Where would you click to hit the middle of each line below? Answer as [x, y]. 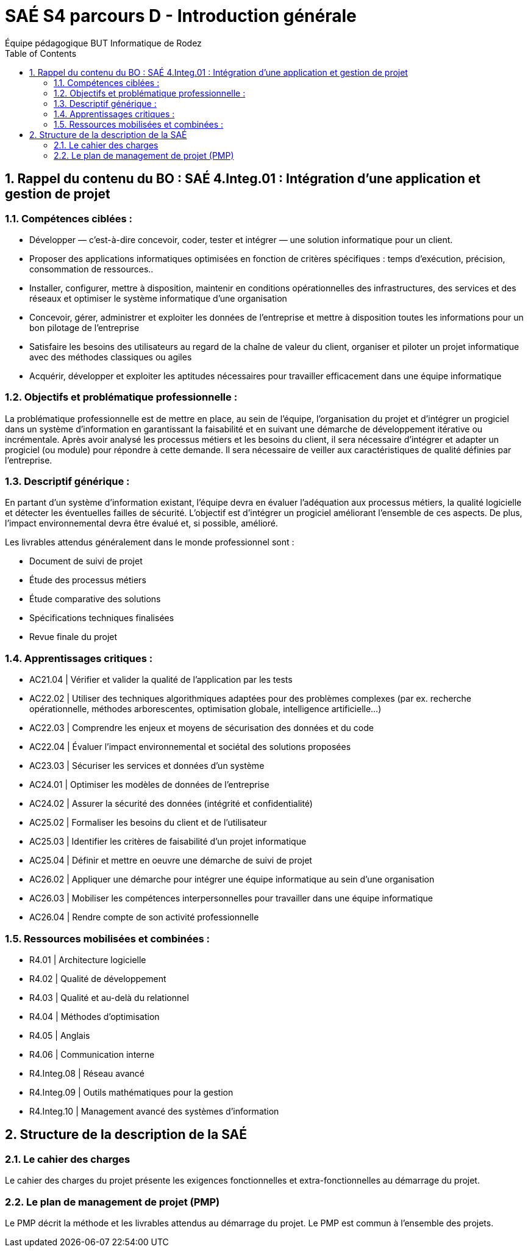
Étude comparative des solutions [95, 599]
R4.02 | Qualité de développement [98, 978]
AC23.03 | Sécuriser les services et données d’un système [147, 766]
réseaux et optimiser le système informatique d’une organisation [158, 298]
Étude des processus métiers [88, 580]
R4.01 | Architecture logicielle [88, 959]
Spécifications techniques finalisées [102, 618]
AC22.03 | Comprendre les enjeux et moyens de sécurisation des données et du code [202, 728]
